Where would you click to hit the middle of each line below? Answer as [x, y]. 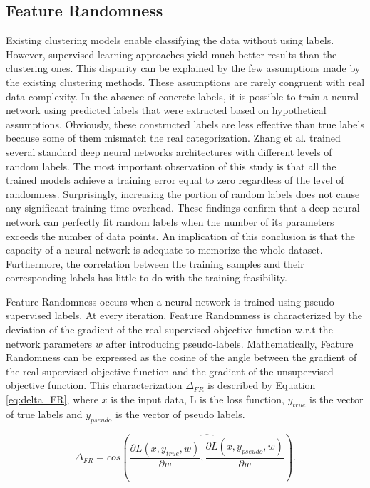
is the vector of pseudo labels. [180, 414]
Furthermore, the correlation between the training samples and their [155, 263]
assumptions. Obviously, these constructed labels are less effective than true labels [185, 124]
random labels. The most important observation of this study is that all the [171, 166]
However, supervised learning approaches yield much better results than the [171, 54]
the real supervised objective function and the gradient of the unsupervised [170, 371]
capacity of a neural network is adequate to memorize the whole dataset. [164, 250]
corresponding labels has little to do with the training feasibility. [147, 277]
